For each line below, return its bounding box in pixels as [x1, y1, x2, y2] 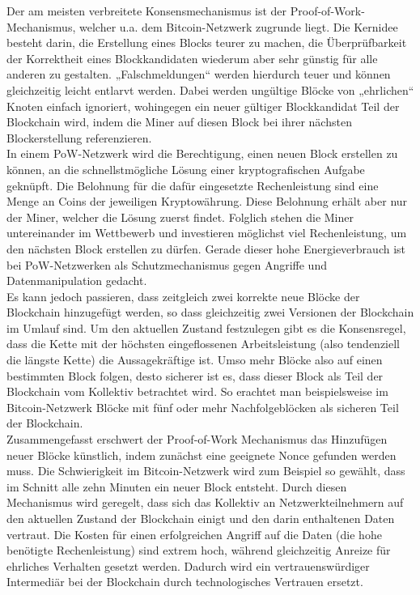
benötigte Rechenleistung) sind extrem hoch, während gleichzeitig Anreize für [6, 542, 391, 559]
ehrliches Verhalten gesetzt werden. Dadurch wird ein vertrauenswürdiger [6, 557, 370, 574]
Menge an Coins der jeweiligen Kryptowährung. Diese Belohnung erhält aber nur [6, 193, 408, 210]
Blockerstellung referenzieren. [6, 129, 152, 146]
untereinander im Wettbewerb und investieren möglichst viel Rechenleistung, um [6, 224, 407, 241]
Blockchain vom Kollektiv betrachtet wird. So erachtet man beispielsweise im [6, 383, 388, 400]
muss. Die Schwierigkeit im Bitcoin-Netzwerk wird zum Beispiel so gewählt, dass [6, 462, 405, 479]
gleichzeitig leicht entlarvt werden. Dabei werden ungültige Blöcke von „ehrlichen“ [6, 81, 414, 98]
